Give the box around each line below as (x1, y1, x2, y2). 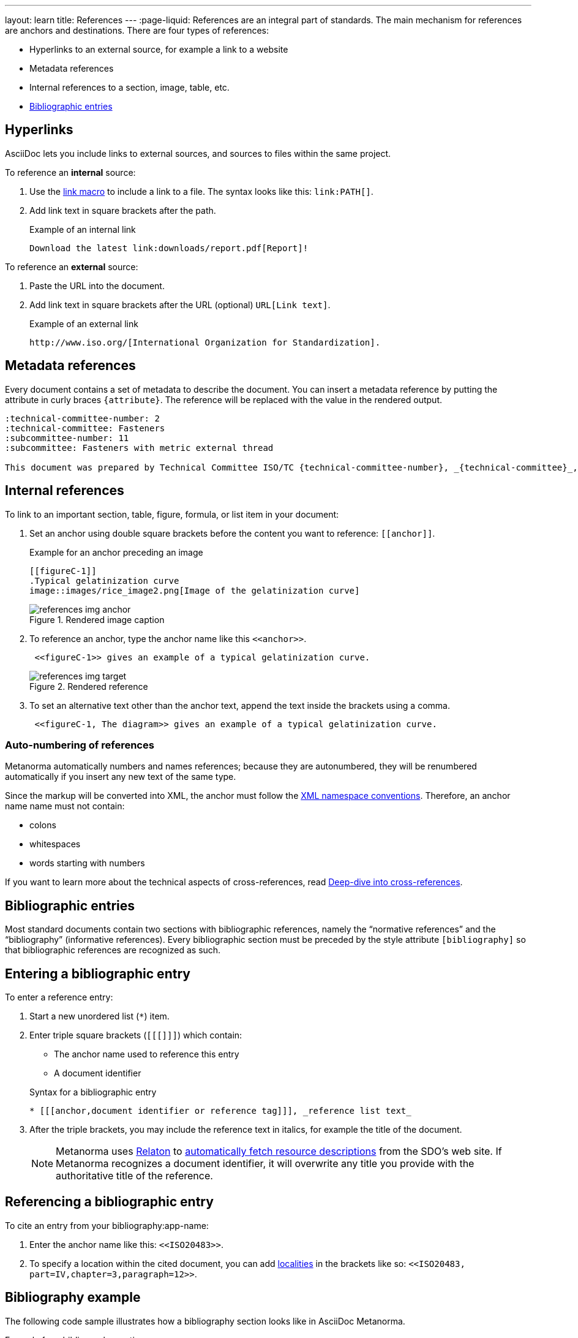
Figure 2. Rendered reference (29, 681, 148, 692)
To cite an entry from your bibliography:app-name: (5, 1220, 209, 1231)
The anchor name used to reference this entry (54, 1048, 239, 1059)
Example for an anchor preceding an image (29, 546, 203, 557)
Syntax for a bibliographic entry (29, 1086, 157, 1097)
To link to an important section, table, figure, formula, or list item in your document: (5, 508, 339, 520)
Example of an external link (29, 318, 138, 329)
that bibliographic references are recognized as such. (5, 945, 221, 956)
